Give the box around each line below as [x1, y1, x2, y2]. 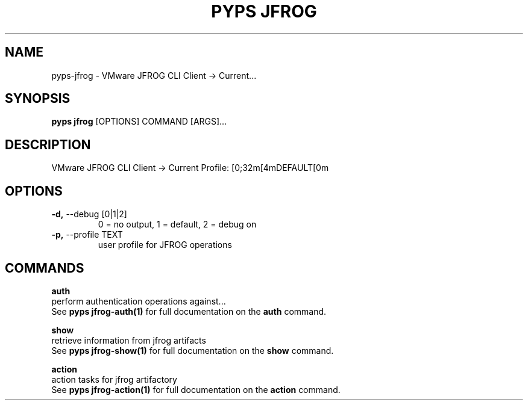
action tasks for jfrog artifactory [51, 374, 177, 385]
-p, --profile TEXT [51, 229, 123, 240]
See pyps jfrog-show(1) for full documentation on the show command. [51, 345, 334, 356]
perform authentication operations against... [51, 295, 226, 306]
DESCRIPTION [5, 137, 91, 152]
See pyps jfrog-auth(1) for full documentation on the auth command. [51, 306, 327, 317]
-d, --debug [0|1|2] [51, 209, 127, 220]
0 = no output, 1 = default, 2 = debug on [98, 219, 257, 230]
